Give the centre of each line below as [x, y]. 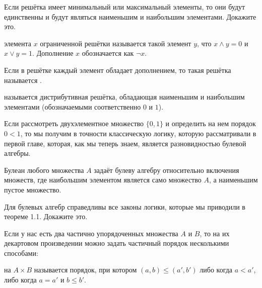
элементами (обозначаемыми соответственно [73, 106]
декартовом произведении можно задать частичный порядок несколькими [117, 243]
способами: [21, 253]
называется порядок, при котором [85, 270]
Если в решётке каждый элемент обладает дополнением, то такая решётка [118, 70]
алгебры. [17, 153]
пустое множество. [33, 189]
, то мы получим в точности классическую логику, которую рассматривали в [138, 133]
